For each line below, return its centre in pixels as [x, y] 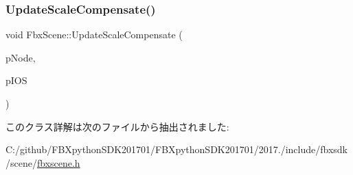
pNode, [21, 57]
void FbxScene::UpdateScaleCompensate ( [94, 35]
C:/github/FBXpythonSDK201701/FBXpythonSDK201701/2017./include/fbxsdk [176, 149]
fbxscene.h [58, 162]
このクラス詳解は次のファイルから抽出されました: [117, 126]
